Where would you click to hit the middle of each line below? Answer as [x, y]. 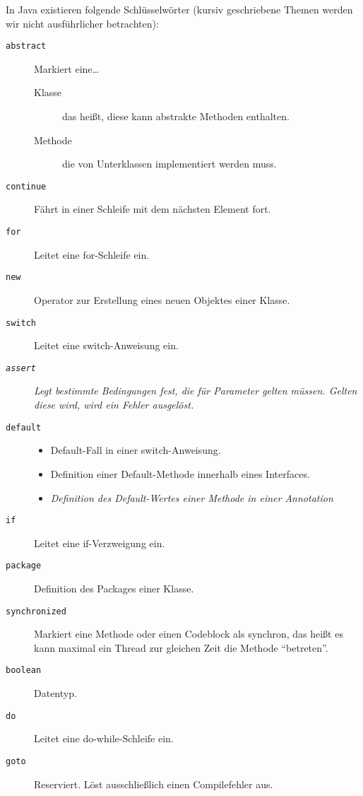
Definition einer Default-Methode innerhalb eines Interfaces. [180, 473]
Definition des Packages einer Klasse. [114, 588]
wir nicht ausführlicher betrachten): [82, 23]
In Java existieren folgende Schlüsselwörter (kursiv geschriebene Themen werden [179, 9]
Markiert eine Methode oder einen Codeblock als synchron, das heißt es [189, 634]
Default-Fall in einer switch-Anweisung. [136, 450]
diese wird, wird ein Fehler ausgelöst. [114, 405]
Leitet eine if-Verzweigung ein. [100, 543]
